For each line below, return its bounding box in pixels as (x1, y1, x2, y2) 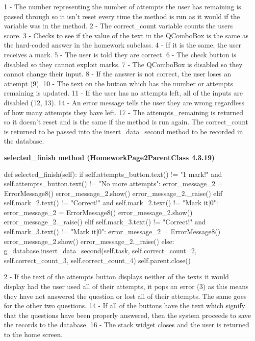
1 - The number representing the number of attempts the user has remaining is (4, 1, 241, 11)
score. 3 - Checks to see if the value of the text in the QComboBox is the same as (4, 30, 249, 40)
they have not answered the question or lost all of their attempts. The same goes (4, 291, 247, 301)
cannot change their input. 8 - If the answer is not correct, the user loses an (4, 69, 231, 79)
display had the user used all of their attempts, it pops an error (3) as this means (4, 281, 249, 292)
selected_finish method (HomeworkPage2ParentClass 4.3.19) (4, 152, 215, 162)
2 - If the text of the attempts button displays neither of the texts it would (4, 271, 229, 282)
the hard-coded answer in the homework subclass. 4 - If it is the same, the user (4, 40, 242, 50)
